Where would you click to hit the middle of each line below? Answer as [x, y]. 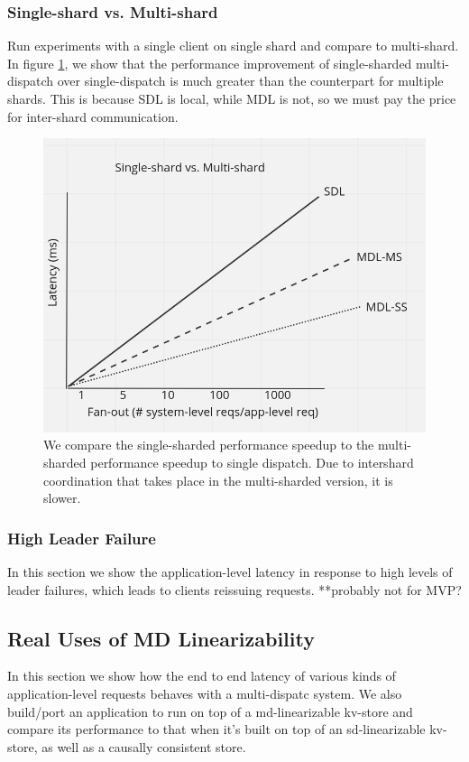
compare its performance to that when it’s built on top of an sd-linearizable [216, 729]
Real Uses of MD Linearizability [161, 638]
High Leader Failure [82, 538]
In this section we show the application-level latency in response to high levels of [230, 572]
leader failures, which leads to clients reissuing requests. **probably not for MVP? [234, 589]
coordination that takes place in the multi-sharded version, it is [218, 480]
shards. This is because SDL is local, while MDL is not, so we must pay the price [232, 98]
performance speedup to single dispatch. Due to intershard [252, 463]
